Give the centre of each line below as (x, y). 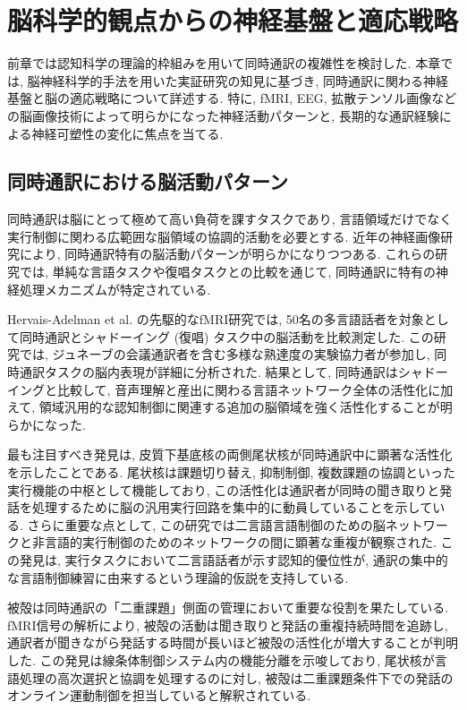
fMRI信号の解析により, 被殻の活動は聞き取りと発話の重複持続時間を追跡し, (228, 624)
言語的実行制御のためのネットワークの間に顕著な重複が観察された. (240, 542)
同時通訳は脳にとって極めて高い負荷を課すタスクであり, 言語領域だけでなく (230, 219)
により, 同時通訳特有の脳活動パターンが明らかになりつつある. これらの (227, 254)
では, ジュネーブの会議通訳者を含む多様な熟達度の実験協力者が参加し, (225, 354)
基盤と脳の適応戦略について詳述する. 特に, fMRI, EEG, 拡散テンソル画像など (232, 98)
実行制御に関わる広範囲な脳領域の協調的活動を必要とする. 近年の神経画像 (224, 236)
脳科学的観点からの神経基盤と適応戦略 (233, 20)
